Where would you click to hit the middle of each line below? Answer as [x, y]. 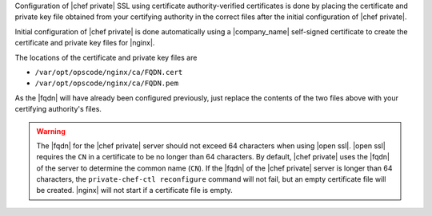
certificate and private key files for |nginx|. [85, 43]
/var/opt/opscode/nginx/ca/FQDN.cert [109, 72]
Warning [51, 131]
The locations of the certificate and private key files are [106, 57]
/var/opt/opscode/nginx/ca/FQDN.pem [107, 83]
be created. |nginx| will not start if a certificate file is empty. [135, 190]
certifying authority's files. [58, 109]
